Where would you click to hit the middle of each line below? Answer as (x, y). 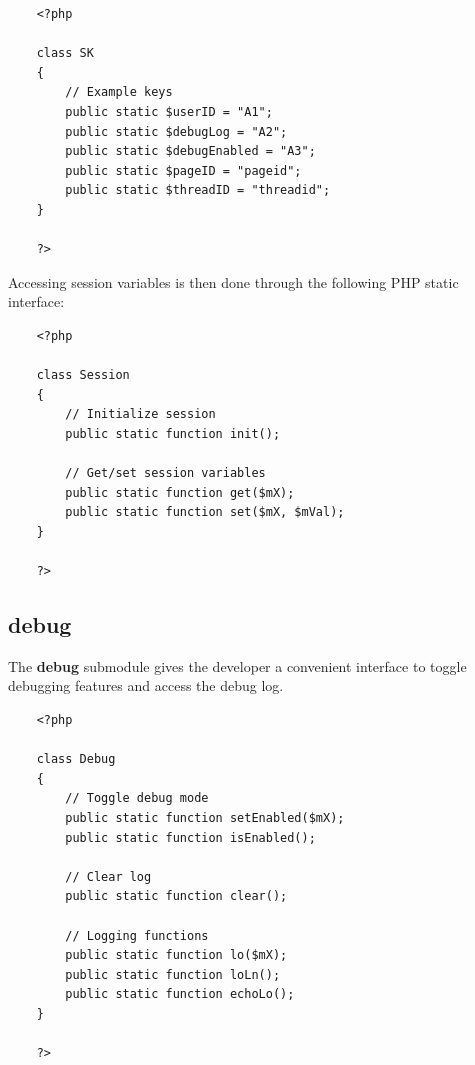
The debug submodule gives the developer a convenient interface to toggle (237, 665)
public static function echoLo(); (180, 994)
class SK (65, 53)
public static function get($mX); (180, 492)
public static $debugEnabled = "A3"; (190, 151)
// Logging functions (137, 935)
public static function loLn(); (173, 974)
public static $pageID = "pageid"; (183, 170)
